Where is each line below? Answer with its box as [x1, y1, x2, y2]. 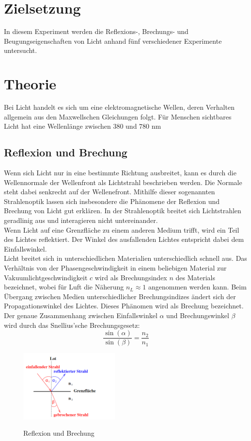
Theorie [4, 74, 57, 94]
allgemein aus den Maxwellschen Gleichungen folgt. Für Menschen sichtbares [4, 111, 232, 121]
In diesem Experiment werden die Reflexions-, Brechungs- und [4, 26, 188, 36]
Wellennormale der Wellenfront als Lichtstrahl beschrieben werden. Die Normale [4, 177, 242, 187]
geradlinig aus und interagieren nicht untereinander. [4, 215, 158, 225]
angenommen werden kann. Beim [148, 282, 247, 292]
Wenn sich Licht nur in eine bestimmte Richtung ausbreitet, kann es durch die [4, 168, 236, 178]
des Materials [175, 272, 215, 282]
